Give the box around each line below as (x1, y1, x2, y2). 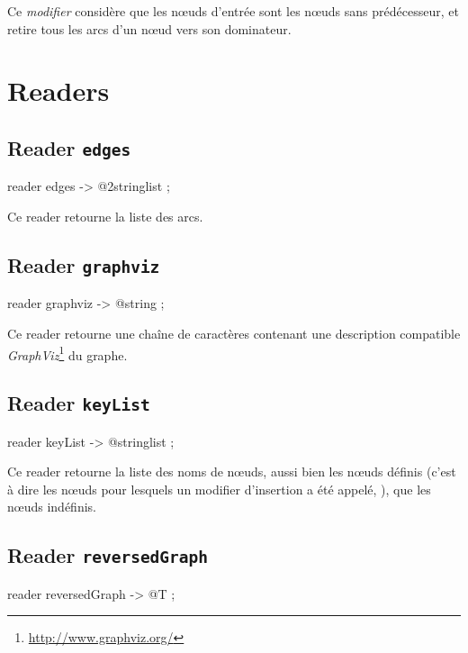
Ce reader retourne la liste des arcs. (7, 206, 203, 225)
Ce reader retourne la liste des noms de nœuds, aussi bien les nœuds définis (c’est (7, 462, 456, 481)
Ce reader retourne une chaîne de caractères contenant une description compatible (7, 323, 461, 342)
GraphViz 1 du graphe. (7, 342, 128, 364)
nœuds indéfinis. (7, 497, 96, 516)
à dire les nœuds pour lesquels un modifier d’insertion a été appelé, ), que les (7, 479, 431, 498)
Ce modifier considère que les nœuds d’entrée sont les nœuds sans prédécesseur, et (7, 2, 459, 20)
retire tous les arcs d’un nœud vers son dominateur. (7, 19, 292, 38)
